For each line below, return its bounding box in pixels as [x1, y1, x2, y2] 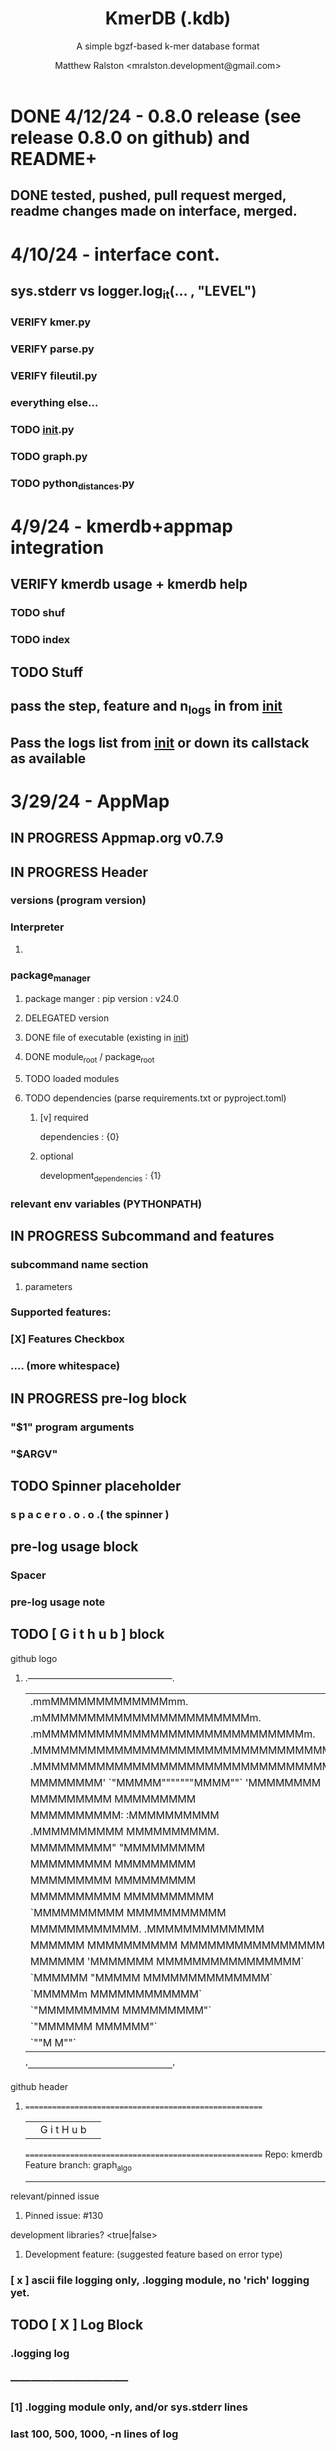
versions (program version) [10, 893, 147, 907]
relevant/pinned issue [10, 2190, 100, 2202]
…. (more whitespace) [10, 1359, 121, 1373]
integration [10, 537, 105, 559]
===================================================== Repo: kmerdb [24, 2148, 323, 2160]
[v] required [39, 1112, 89, 1124]
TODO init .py [10, 422, 75, 436]
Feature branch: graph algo [24, 2158, 132, 2173]
